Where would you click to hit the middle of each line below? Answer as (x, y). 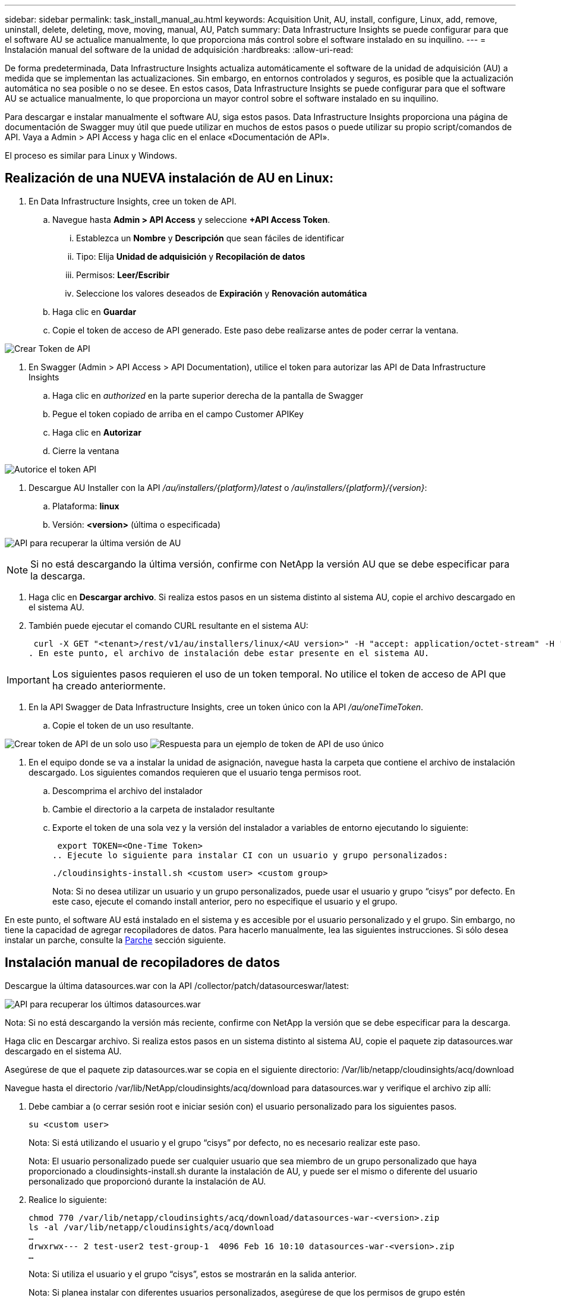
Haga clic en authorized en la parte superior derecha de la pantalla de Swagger (208, 395)
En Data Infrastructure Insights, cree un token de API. (133, 201)
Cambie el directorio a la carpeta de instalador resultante (164, 809)
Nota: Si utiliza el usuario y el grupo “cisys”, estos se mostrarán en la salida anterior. (193, 1274)
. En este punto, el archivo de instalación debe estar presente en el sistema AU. (229, 653)
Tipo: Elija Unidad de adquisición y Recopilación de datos (191, 256)
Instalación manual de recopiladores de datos (142, 963)
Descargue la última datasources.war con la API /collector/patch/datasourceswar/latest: (177, 985)
